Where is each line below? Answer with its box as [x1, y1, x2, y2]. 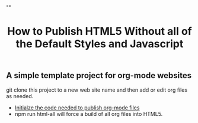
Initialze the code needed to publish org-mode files [14, 104, 140, 111]
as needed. [6, 92, 34, 99]
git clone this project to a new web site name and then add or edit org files [6, 86, 188, 93]
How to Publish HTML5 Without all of [7, 25, 192, 38]
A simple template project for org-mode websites [6, 70, 191, 80]
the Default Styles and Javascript [15, 37, 184, 51]
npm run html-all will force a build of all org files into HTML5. [14, 110, 163, 117]
